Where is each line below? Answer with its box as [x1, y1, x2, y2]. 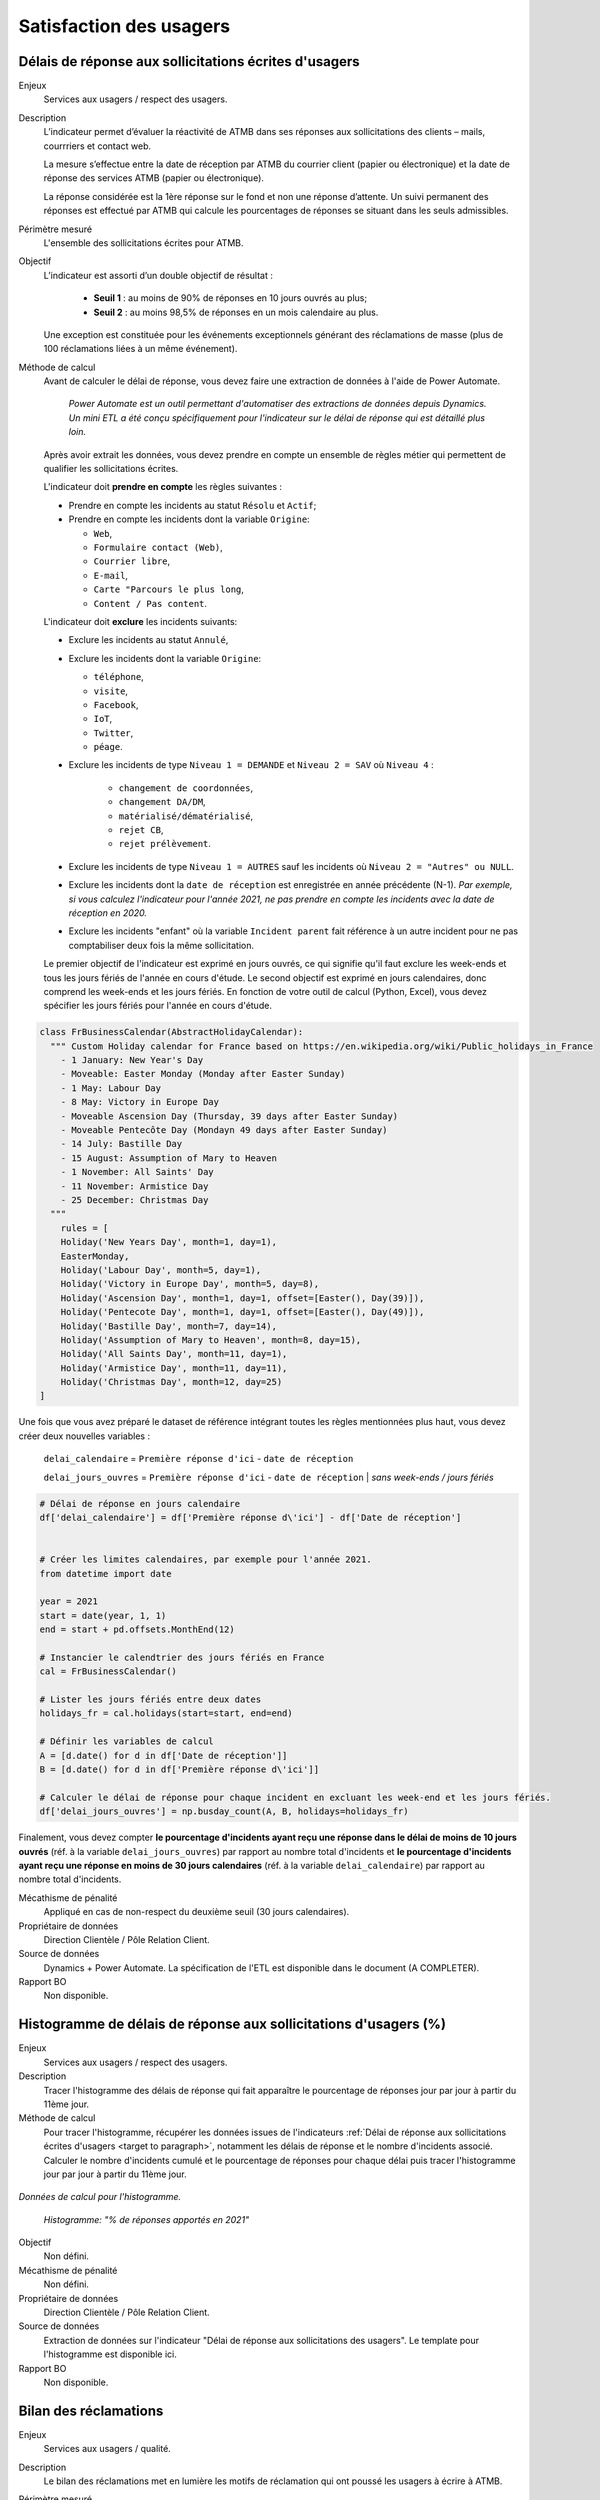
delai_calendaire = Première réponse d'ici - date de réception [43, 1453, 354, 1465]
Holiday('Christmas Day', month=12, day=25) [60, 1376, 283, 1388]
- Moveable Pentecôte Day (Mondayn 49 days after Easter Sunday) [60, 1125, 388, 1136]
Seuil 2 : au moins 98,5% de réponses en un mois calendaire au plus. [93, 306, 379, 318]
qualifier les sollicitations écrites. [43, 463, 179, 475]
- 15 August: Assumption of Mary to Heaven [60, 1152, 277, 1164]
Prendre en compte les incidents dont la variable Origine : [68, 513, 310, 525]
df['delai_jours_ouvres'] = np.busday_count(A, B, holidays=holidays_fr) [39, 1806, 409, 1817]
